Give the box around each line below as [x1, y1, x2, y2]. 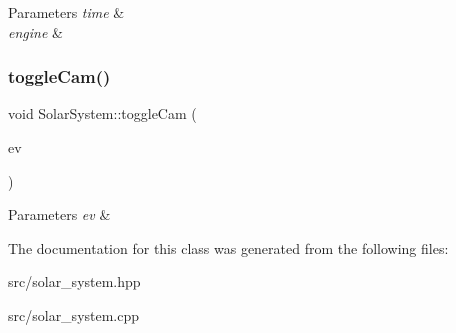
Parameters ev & [8, 204, 111, 225]
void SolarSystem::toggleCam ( [8, 103, 197, 124]
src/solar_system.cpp [8, 304, 140, 325]
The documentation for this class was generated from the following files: [8, 237, 449, 258]
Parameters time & [8, 2, 125, 22]
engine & [8, 21, 63, 42]
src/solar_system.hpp [8, 271, 141, 292]
